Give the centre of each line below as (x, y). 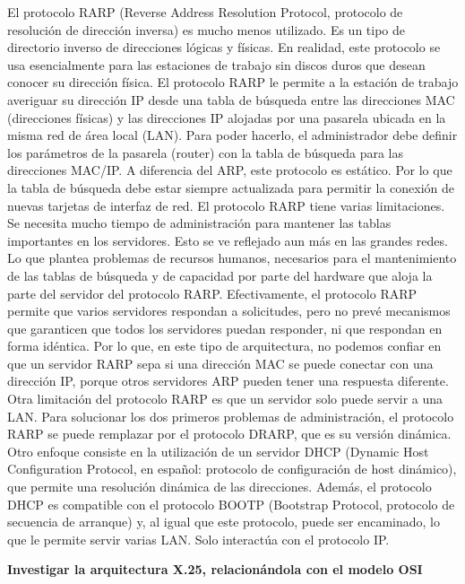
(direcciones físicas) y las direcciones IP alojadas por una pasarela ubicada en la (227, 117)
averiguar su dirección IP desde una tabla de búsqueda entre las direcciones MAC (231, 99)
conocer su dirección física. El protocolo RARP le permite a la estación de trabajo (233, 82)
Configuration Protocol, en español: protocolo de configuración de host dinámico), (232, 469)
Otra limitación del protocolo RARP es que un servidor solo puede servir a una (225, 399)
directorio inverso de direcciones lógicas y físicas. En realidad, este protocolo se (224, 47)
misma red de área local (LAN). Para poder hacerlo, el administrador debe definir (232, 135)
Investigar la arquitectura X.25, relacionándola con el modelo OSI (215, 569)
